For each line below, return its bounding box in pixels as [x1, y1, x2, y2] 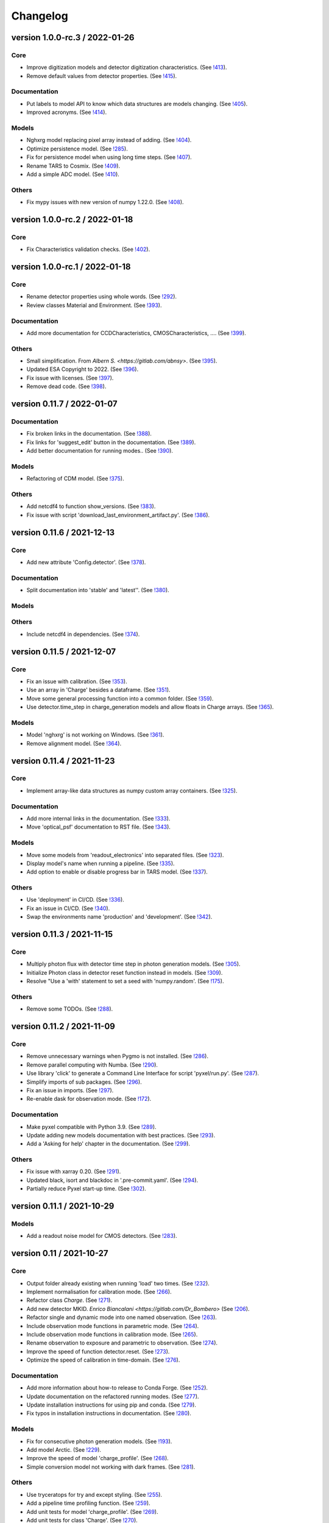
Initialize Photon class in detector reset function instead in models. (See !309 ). [26, 969, 223, 976]
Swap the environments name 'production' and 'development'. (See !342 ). [26, 913, 213, 921]
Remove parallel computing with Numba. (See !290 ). [26, 1061, 158, 1069]
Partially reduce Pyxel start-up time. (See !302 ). [26, 1185, 146, 1192]
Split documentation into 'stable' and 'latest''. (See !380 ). [26, 587, 170, 594]
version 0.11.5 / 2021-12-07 [11, 646, 116, 657]
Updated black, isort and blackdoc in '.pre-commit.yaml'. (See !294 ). [26, 1176, 198, 1184]
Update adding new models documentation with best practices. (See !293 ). [26, 1131, 216, 1139]
